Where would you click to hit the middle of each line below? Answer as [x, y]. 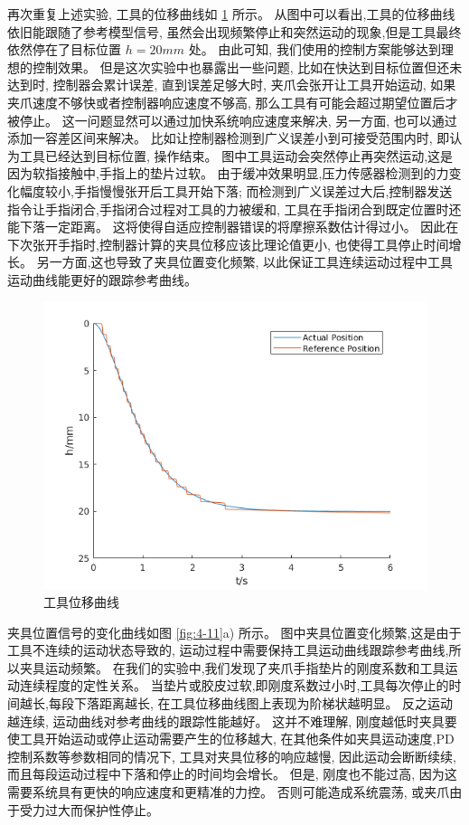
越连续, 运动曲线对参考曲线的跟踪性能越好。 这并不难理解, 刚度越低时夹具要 [232, 721]
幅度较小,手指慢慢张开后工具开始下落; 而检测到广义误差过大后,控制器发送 [236, 190]
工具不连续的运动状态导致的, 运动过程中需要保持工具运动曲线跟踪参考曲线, [228, 650]
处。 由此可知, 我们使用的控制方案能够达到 [314, 49]
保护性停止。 [121, 809]
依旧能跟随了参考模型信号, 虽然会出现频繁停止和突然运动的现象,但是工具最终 [234, 31]
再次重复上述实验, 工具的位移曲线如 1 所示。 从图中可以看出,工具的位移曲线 [231, 14]
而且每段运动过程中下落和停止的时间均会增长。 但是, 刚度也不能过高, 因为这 [232, 774]
